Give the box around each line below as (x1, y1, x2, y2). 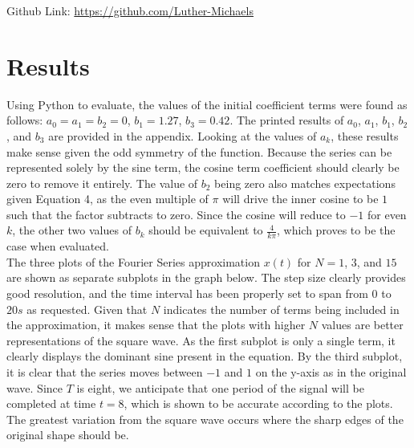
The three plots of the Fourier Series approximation (6, 253, 260, 270)
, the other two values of (12, 222, 132, 238)
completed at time (6, 395, 96, 412)
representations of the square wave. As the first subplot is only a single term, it (6, 332, 396, 348)
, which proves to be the (276, 222, 396, 238)
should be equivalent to (148, 222, 263, 238)
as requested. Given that (26, 300, 148, 317)
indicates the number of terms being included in (163, 300, 400, 317)
